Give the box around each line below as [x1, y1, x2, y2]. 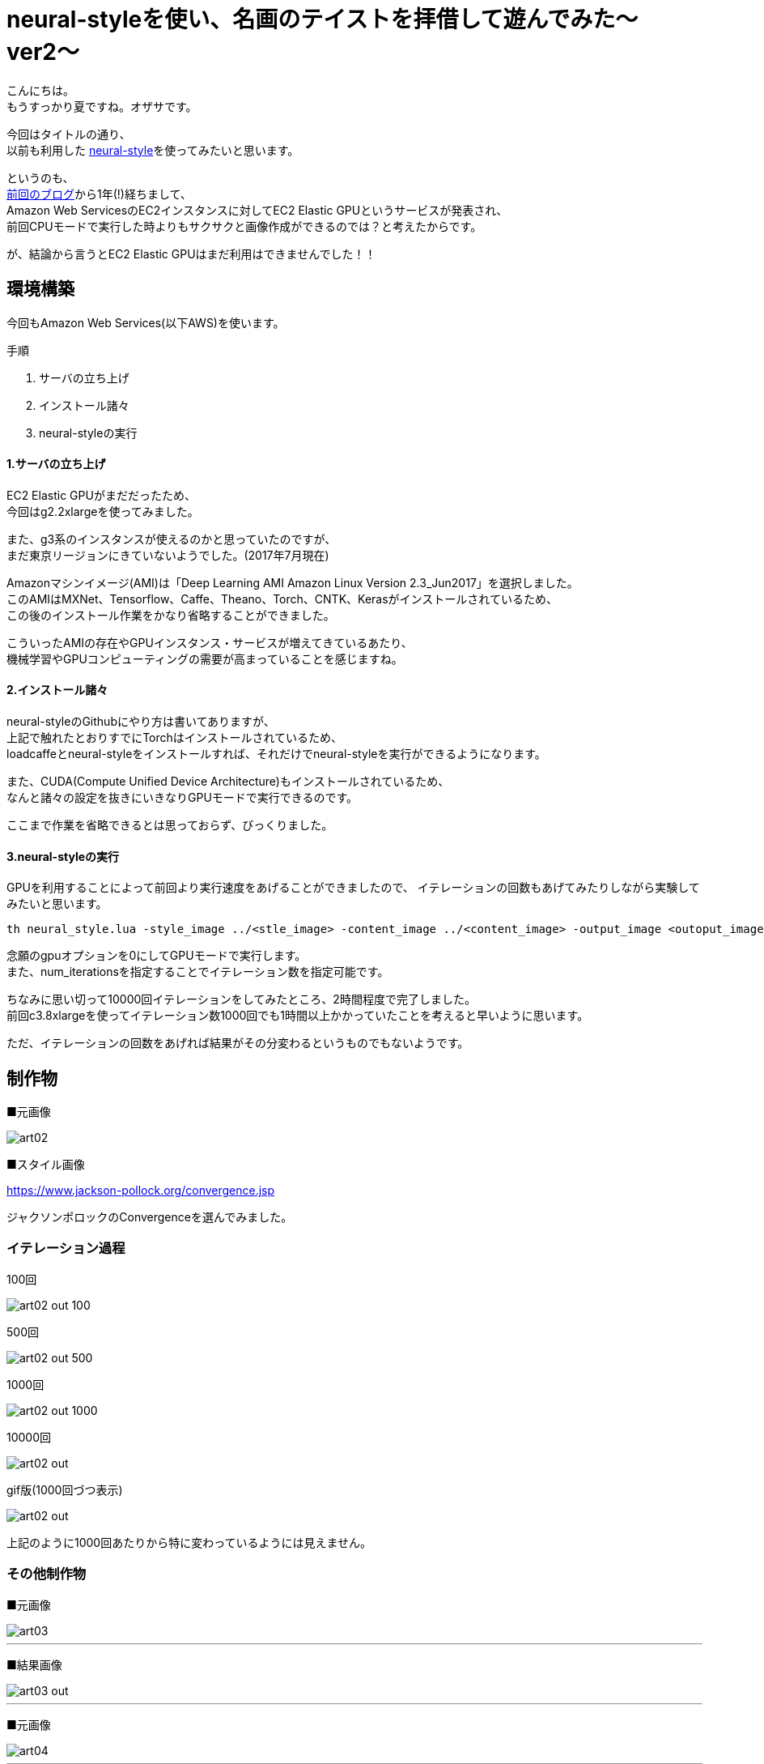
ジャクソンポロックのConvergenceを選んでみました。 [6, 1210, 293, 1225]
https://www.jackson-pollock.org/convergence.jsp [6, 1183, 275, 1198]
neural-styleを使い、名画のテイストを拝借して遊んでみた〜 [6, 6, 639, 33]
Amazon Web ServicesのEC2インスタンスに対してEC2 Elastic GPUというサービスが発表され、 [6, 202, 508, 217]
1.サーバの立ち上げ [6, 457, 106, 471]
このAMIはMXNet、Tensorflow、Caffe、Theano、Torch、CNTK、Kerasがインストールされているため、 [6, 591, 558, 606]
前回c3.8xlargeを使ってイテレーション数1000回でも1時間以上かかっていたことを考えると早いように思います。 [6, 1008, 589, 1023]
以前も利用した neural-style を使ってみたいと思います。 [6, 143, 299, 157]
